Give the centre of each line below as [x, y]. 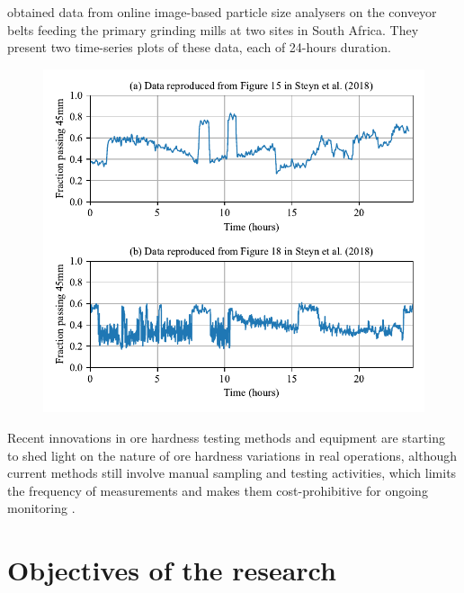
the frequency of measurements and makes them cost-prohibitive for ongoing [218, 490]
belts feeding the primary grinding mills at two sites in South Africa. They [213, 29]
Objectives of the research [172, 570]
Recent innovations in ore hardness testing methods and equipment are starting [226, 437]
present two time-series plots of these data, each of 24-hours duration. [199, 47]
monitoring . [41, 508]
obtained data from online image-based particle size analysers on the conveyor [222, 12]
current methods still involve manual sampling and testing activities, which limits [232, 473]
